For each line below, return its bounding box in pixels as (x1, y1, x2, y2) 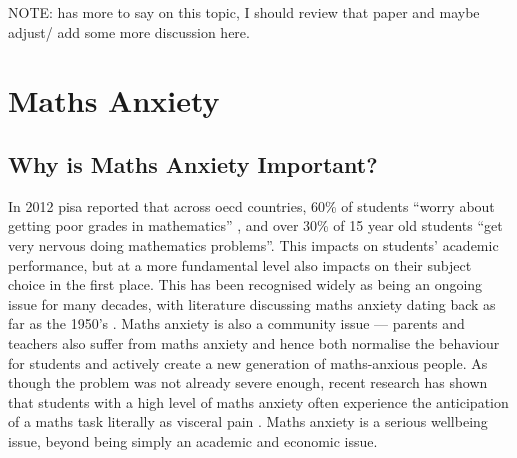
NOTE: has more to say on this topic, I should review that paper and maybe (8, 2, 480, 22)
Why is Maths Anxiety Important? (8, 148, 378, 179)
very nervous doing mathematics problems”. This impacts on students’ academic (8, 234, 499, 255)
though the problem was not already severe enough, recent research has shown (8, 372, 488, 393)
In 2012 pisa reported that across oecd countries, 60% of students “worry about (8, 195, 495, 216)
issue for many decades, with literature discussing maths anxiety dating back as (8, 293, 496, 314)
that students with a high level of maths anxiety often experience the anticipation (8, 391, 509, 412)
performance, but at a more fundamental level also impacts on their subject (8, 254, 472, 275)
